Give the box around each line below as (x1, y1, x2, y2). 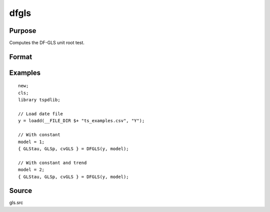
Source (9, 187, 32, 195)
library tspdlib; (18, 97, 60, 103)
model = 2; (18, 167, 45, 173)
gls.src (9, 200, 23, 206)
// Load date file (18, 111, 63, 117)
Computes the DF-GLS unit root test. (9, 40, 85, 46)
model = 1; (18, 139, 45, 145)
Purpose (9, 26, 36, 35)
